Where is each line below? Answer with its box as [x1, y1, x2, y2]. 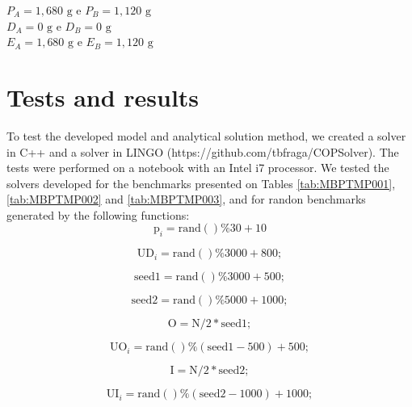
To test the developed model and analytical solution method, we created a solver [6, 127, 406, 144]
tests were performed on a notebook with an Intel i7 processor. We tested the [6, 159, 389, 176]
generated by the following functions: [6, 206, 190, 223]
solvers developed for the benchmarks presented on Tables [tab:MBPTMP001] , [6, 174, 396, 191]
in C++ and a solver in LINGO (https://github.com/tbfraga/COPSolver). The [6, 143, 399, 160]
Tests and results [6, 80, 200, 113]
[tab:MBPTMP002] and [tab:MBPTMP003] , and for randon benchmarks [6, 191, 366, 208]
